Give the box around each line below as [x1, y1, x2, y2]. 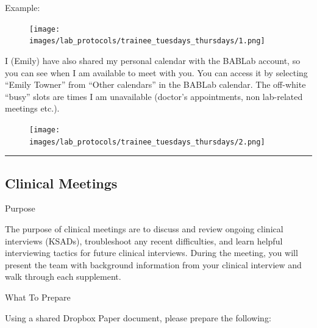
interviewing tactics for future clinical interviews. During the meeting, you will [5, 246, 298, 259]
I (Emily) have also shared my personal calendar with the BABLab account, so [5, 54, 301, 66]
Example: [5, 1, 40, 13]
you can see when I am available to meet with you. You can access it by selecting [5, 66, 308, 79]
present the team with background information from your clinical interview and [5, 258, 302, 271]
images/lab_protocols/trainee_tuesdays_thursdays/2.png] [29, 137, 265, 146]
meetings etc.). [5, 102, 60, 115]
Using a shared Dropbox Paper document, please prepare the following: [5, 311, 271, 324]
